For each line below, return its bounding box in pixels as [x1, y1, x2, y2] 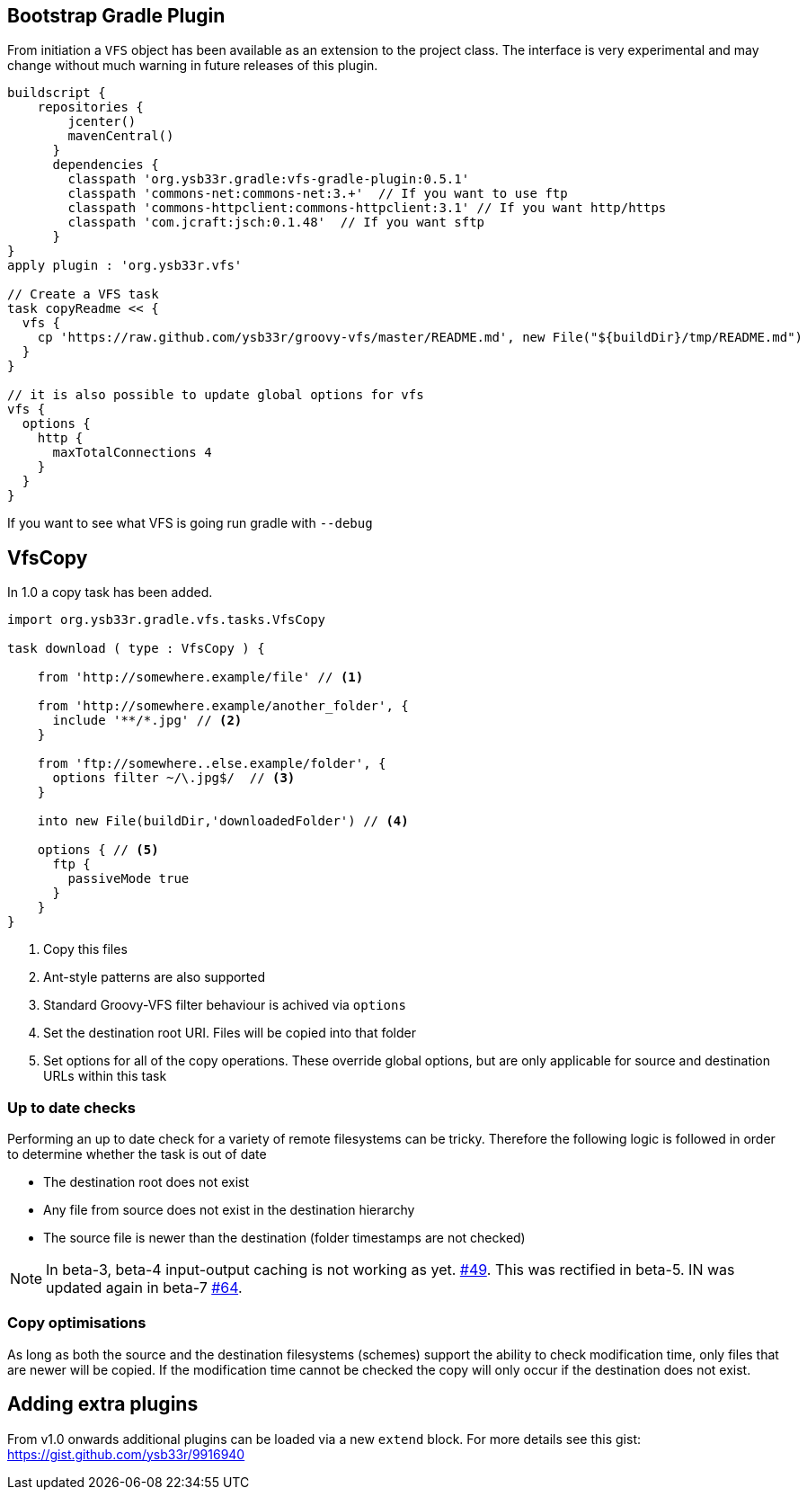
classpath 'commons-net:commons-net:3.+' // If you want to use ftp [67, 186, 568, 201]
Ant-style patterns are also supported [43, 969, 266, 985]
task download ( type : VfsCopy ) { [7, 641, 265, 656]
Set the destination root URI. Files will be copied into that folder [43, 1025, 416, 1041]
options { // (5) [37, 842, 159, 858]
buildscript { [7, 85, 106, 101]
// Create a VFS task [7, 287, 159, 302]
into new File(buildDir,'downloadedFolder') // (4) [37, 814, 409, 829]
